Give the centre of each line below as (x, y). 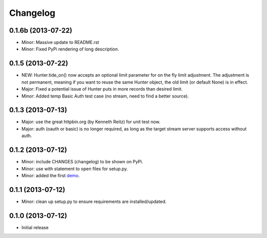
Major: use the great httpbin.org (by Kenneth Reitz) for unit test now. (91, 122)
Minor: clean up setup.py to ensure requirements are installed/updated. (94, 201)
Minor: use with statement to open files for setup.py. (75, 169)
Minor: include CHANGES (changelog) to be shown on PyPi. (82, 162)
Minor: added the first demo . (51, 175)
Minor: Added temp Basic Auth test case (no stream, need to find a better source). (105, 96)
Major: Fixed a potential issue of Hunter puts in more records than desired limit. (102, 89)
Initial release (35, 227)
